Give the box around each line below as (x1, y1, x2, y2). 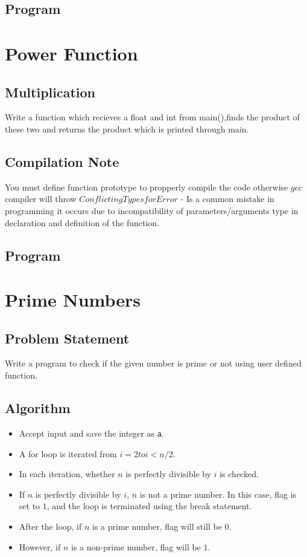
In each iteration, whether (19, 467, 115, 480)
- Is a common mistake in (180, 192, 274, 205)
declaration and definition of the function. (5, 216, 159, 229)
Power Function (5, 41, 138, 65)
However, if (19, 540, 61, 553)
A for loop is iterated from (19, 447, 117, 460)
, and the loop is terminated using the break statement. (46, 500, 252, 512)
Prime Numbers (5, 287, 141, 312)
